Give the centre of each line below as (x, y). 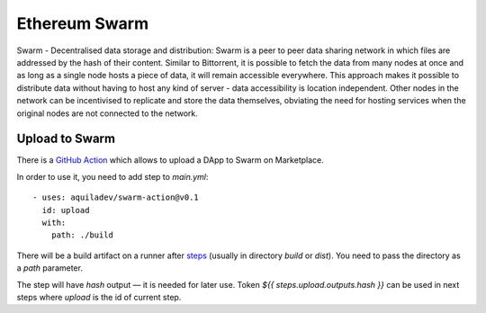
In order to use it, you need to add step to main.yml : (112, 176)
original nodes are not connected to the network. (107, 113)
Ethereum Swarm (82, 23)
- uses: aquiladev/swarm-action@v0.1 (116, 197)
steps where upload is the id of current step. (99, 297)
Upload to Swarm (66, 139)
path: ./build (82, 235)
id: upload (66, 210)
